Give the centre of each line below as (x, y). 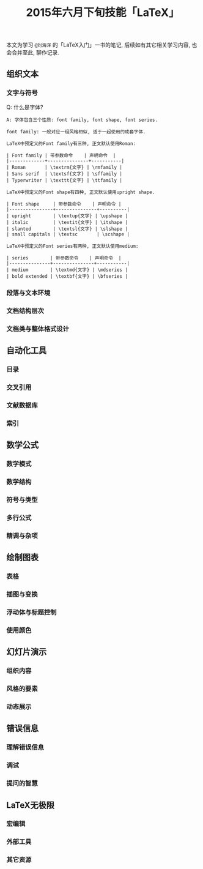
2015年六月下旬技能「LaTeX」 (103, 13)
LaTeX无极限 (31, 805)
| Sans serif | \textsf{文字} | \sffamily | (64, 174)
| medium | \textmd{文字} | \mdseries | (67, 270)
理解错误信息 (25, 747)
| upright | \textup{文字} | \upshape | (67, 216)
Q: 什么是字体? (25, 107)
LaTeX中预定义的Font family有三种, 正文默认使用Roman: (71, 144)
